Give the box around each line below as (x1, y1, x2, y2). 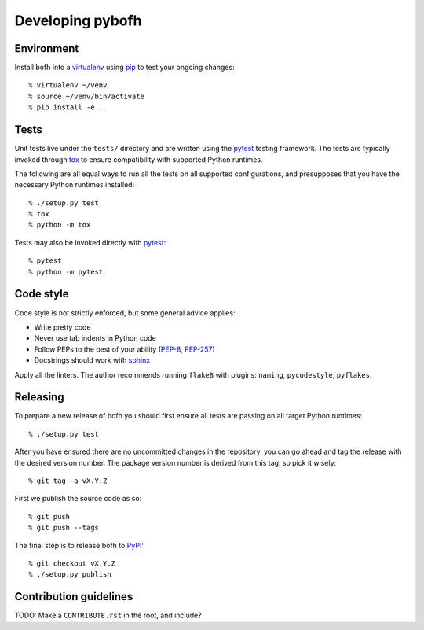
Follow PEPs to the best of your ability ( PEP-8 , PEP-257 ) (34, 344, 215, 354)
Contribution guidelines (14, 590, 133, 603)
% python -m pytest (28, 267, 104, 276)
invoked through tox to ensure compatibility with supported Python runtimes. (14, 154, 263, 164)
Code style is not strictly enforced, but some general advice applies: (14, 308, 236, 318)
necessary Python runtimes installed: (14, 180, 135, 190)
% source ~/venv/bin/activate (28, 91, 145, 101)
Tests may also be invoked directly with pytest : (14, 238, 166, 247)
